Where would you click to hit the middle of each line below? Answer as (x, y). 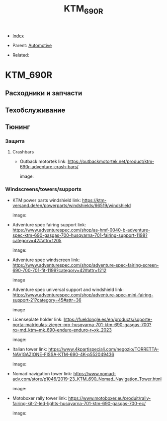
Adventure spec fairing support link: (49, 224)
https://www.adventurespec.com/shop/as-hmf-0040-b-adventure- (81, 230)
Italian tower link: (30, 349)
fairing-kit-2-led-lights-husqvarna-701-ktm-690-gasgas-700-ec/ (79, 403)
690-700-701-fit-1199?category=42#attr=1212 (59, 270)
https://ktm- (94, 200)
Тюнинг (18, 127)
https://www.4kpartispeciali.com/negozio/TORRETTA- (104, 349)
